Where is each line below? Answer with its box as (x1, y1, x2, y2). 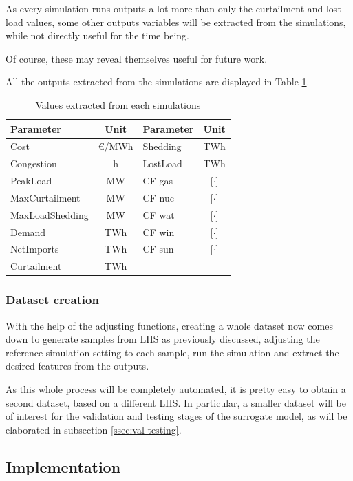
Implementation (6, 456, 121, 477)
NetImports (10, 242, 59, 256)
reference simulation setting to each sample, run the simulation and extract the (6, 345, 339, 359)
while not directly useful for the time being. (6, 28, 189, 43)
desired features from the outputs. (6, 359, 149, 373)
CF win (142, 224, 175, 239)
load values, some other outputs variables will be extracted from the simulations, (6, 14, 346, 29)
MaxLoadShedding (10, 207, 89, 222)
